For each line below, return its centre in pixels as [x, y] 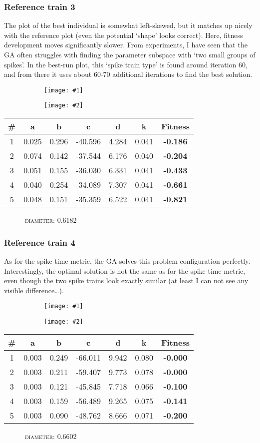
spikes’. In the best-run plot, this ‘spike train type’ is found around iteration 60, [126, 64]
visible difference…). [34, 290]
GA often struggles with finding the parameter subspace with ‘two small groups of [130, 54]
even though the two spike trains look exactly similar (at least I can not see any [126, 280]
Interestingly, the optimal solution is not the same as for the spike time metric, [125, 270]
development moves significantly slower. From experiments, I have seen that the [126, 45]
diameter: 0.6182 [51, 220]
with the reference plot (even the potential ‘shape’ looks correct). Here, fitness [124, 35]
